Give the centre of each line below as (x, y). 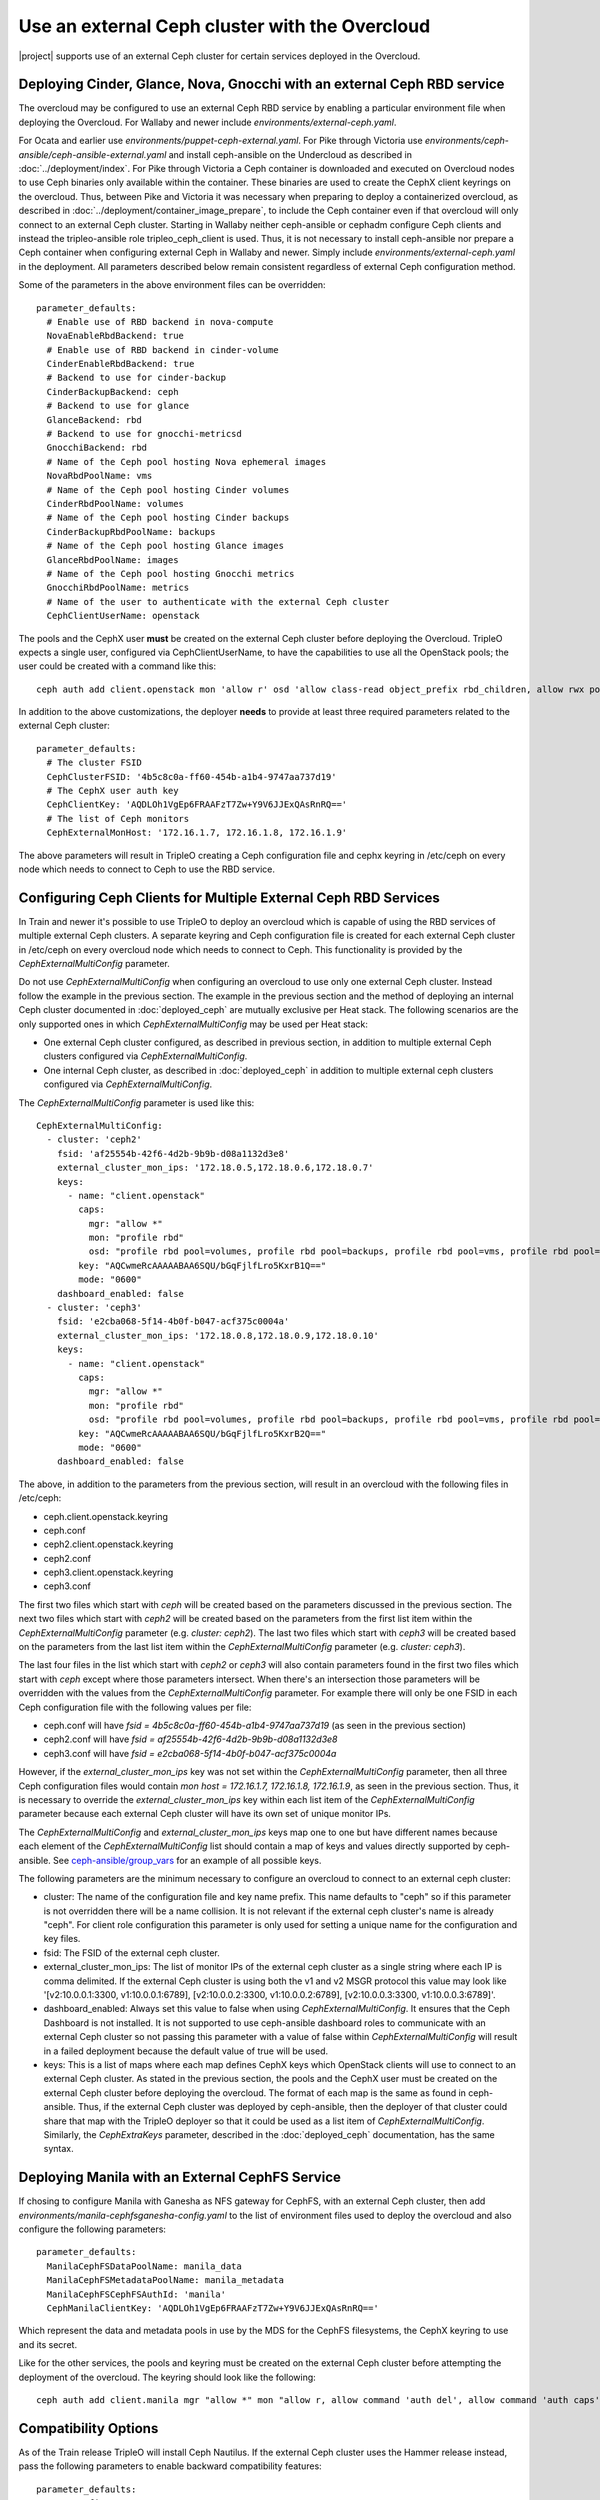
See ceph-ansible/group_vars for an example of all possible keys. (187, 1860)
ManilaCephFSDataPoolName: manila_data (144, 2266)
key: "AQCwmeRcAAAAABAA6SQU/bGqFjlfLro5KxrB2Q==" (202, 1433)
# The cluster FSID (94, 763)
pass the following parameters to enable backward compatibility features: (170, 2466)
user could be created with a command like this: (117, 666)
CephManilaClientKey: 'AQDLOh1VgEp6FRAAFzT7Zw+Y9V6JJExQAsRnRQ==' (212, 2308)
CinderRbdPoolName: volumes (115, 503)
